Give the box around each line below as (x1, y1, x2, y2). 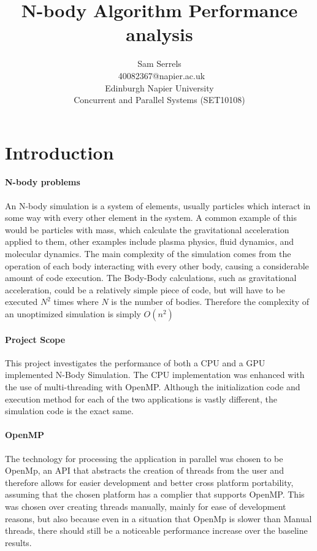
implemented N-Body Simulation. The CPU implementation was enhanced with (5, 368, 305, 381)
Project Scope (5, 333, 66, 345)
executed (5, 295, 38, 308)
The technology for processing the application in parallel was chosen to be (5, 452, 283, 464)
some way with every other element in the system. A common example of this (5, 211, 297, 224)
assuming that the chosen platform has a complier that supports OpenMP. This (5, 488, 305, 501)
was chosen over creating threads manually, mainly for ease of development (5, 499, 286, 512)
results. (5, 536, 32, 549)
